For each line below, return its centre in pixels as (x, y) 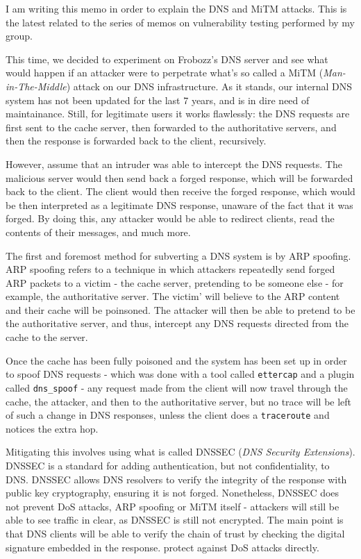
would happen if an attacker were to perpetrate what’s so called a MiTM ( (165, 73)
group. (19, 36)
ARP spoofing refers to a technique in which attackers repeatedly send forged (170, 269)
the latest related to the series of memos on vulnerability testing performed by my (180, 22)
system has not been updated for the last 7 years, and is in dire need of (158, 100)
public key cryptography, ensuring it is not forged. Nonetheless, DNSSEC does (173, 493)
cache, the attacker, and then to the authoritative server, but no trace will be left (179, 401)
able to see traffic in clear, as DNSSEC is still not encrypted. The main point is (175, 520)
